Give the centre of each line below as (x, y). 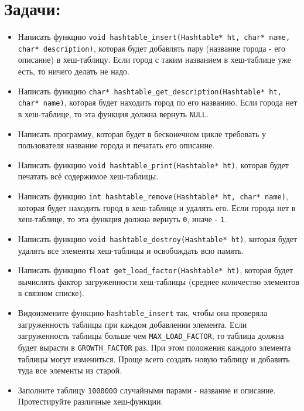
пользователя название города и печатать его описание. (116, 145)
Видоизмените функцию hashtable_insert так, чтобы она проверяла (143, 313)
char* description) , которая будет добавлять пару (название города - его (151, 48)
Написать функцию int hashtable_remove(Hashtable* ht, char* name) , (153, 196)
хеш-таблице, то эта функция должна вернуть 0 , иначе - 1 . (122, 219)
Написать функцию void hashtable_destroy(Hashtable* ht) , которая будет (158, 238)
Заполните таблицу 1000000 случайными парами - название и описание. (147, 390)
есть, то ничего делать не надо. (74, 71)
